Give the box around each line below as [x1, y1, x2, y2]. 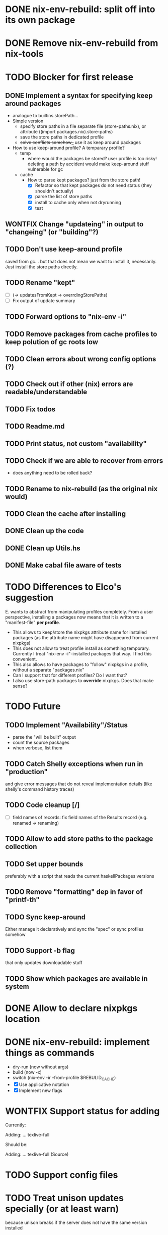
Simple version [12, 118, 44, 124]
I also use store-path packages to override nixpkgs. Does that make [12, 678, 154, 684]
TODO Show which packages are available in [5, 974, 148, 983]
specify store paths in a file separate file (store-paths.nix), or [20, 123, 146, 129]
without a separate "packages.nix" [12, 667, 85, 673]
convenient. [12, 656, 37, 662]
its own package [5, 14, 75, 26]
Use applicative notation [19, 1081, 69, 1087]
